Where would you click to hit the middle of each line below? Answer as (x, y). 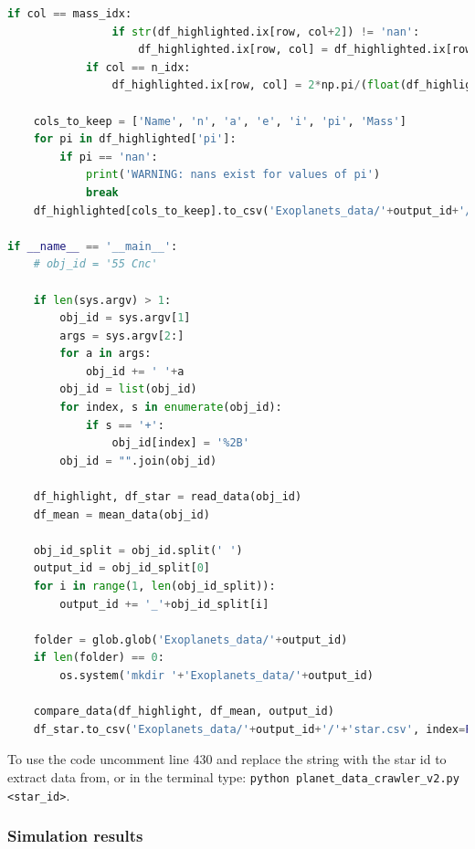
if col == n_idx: (138, 67)
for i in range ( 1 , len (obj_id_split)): (154, 586)
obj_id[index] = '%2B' (180, 443)
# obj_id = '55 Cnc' (95, 264)
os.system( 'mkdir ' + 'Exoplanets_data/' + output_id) (216, 675)
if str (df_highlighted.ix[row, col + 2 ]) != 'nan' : (266, 31)
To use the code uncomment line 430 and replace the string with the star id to (227, 759)
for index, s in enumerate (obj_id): (171, 408)
